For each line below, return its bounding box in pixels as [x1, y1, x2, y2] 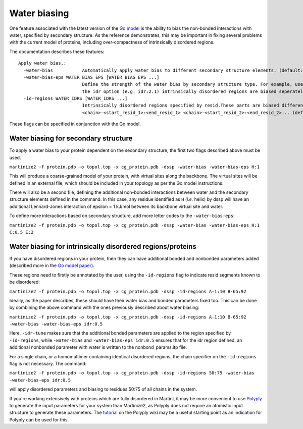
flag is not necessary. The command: [9, 361, 87, 367]
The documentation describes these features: [9, 48, 105, 55]
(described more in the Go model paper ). [9, 262, 94, 269]
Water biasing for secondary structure [9, 134, 133, 143]
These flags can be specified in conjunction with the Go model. [9, 121, 141, 127]
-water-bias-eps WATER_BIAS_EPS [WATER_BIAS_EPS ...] [23, 74, 160, 80]
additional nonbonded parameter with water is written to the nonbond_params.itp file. [9, 344, 187, 350]
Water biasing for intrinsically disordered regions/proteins [9, 242, 196, 251]
